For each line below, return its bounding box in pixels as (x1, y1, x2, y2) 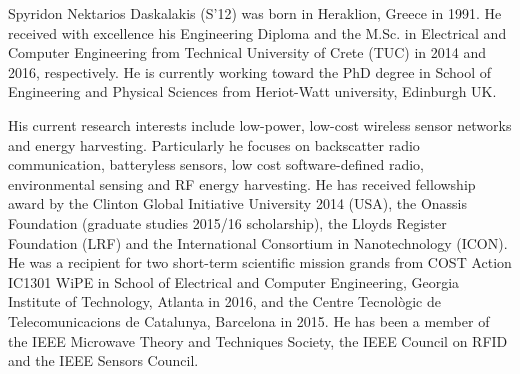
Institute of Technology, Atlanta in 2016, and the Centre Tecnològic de (8, 291, 441, 312)
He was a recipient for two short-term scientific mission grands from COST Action (8, 252, 512, 273)
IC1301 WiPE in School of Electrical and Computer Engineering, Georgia (8, 271, 460, 292)
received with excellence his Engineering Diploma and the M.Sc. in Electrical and (8, 22, 507, 43)
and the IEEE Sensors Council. (8, 350, 199, 371)
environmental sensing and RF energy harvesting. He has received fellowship (8, 173, 476, 194)
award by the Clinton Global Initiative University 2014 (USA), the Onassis (8, 193, 468, 214)
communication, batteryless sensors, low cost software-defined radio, (8, 154, 424, 175)
